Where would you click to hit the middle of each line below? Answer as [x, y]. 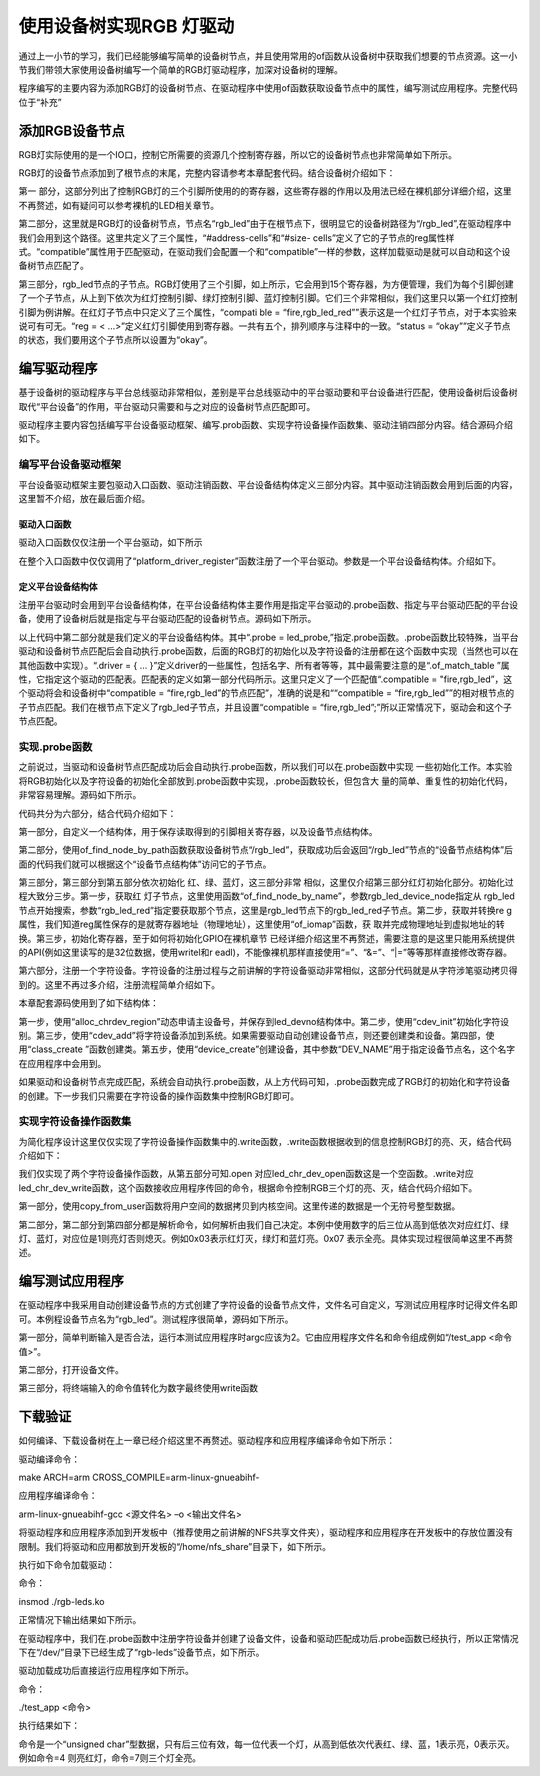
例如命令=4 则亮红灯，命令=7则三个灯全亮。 [110, 1758]
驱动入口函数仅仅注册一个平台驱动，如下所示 [110, 542]
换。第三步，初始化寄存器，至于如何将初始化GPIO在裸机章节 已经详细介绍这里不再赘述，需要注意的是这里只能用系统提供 [266, 938]
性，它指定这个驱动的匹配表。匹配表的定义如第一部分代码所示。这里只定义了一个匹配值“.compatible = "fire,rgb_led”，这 [265, 679]
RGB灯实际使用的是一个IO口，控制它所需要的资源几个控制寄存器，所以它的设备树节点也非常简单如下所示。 [238, 154]
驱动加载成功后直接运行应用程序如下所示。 [106, 1671]
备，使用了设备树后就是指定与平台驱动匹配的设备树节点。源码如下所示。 [167, 619]
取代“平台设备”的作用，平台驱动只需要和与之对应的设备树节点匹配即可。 [167, 406]
